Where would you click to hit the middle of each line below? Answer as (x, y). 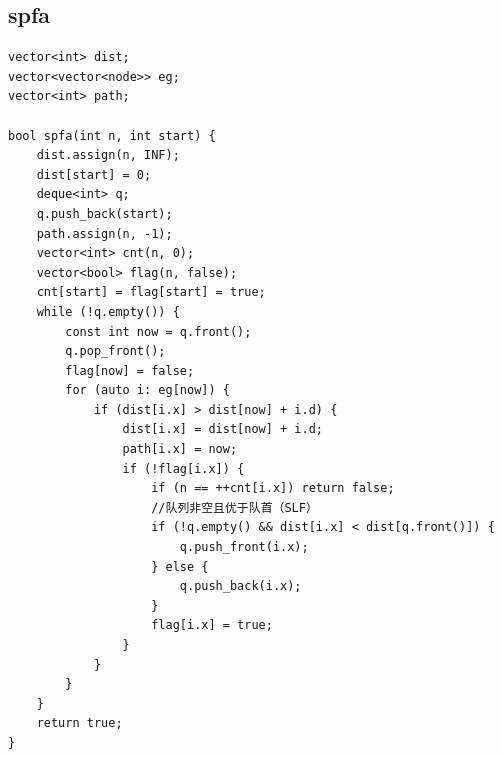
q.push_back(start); (104, 213)
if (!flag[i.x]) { (183, 468)
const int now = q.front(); (158, 331)
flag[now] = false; (130, 370)
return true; (79, 723)
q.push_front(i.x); (244, 547)
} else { (180, 566)
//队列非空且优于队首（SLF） (234, 507)
